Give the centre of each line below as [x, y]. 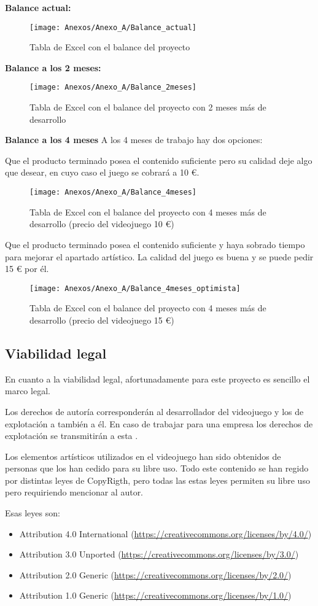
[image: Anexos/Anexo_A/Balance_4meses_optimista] [135, 288]
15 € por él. [27, 269]
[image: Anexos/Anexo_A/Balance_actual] [113, 27]
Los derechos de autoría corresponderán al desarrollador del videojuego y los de [154, 411]
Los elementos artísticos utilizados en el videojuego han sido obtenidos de [143, 456]
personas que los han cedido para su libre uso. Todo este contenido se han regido [157, 468]
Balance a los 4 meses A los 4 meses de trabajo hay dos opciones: [134, 140]
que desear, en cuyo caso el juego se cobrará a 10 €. [102, 172]
